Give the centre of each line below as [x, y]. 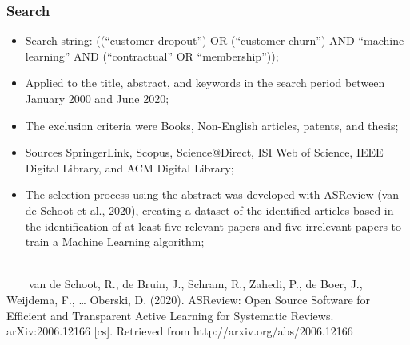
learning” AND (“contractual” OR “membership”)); [152, 56]
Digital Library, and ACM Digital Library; [129, 167]
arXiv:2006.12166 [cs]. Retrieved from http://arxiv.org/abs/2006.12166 [180, 331]
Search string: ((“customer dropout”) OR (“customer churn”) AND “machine [215, 40]
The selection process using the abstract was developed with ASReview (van [212, 194]
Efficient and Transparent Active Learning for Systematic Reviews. [170, 315]
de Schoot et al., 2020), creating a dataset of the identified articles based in [209, 210]
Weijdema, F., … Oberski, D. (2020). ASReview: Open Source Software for [189, 299]
